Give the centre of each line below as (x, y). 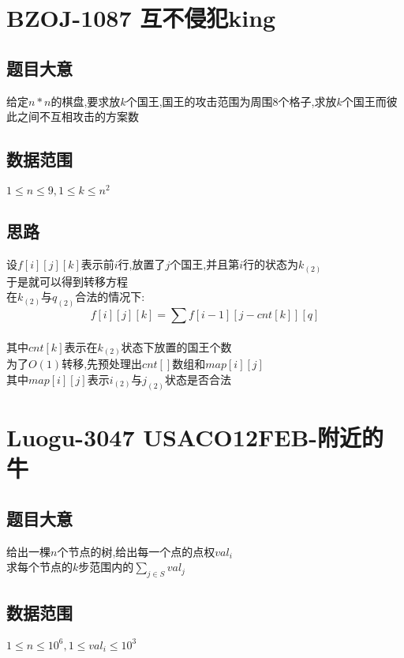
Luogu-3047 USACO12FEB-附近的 (195, 436)
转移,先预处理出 (102, 364)
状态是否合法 (198, 379)
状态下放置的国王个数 (176, 346)
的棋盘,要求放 (86, 101)
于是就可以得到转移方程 (67, 281)
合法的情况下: (110, 297)
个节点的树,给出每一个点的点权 (136, 551)
